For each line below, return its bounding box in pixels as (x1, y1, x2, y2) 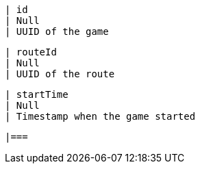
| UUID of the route (5, 68, 115, 79)
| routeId (5, 47, 57, 57)
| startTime (5, 89, 68, 100)
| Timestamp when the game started (5, 111, 196, 122)
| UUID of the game (5, 26, 109, 37)
